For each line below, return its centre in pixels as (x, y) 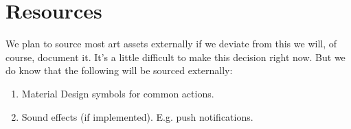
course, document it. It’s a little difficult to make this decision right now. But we (175, 57)
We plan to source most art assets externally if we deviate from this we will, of (171, 44)
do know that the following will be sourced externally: (119, 70)
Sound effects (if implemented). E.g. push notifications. (137, 116)
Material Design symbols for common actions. (118, 93)
